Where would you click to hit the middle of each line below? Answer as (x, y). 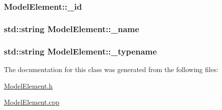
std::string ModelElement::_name (72, 28)
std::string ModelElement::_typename (81, 51)
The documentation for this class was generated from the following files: (111, 69)
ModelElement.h (28, 85)
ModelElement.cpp (32, 102)
